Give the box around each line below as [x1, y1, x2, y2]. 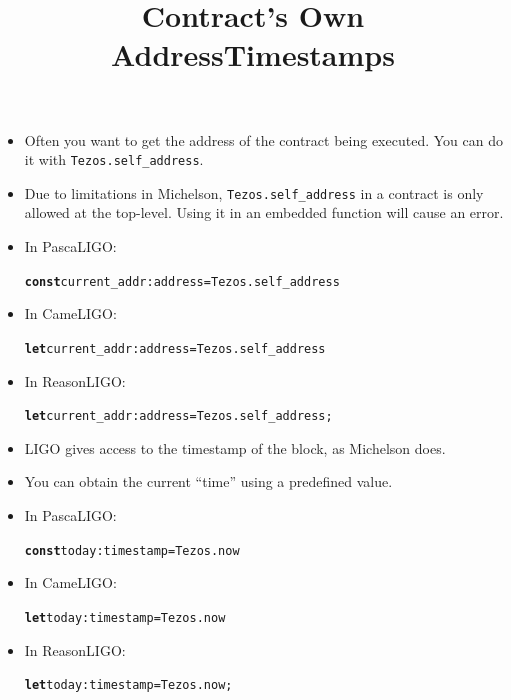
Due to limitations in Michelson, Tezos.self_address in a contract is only [24, 182, 484, 203]
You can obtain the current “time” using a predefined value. [24, 471, 393, 492]
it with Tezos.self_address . [24, 149, 204, 170]
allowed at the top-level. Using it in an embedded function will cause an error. [24, 202, 504, 223]
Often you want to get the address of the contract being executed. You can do [24, 129, 503, 150]
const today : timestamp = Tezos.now [24, 543, 240, 558]
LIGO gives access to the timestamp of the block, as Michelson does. [24, 437, 446, 458]
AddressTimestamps [111, 34, 395, 75]
